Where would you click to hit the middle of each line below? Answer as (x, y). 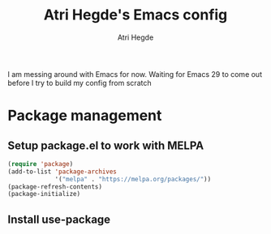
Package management (85, 116)
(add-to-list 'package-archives (62, 172)
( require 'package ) (41, 164)
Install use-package (59, 219)
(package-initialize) (44, 194)
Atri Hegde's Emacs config (135, 15)
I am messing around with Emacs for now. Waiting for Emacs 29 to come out (135, 74)
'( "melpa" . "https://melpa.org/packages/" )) (133, 179)
